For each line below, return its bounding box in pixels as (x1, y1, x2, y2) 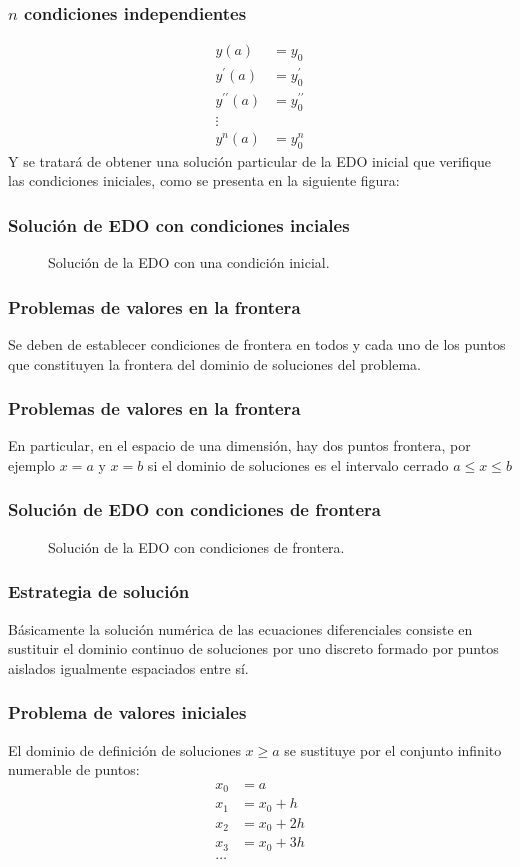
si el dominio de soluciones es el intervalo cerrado (147, 454, 449, 475)
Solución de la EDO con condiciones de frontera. (48, 536, 345, 557)
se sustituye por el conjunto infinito (284, 739, 502, 760)
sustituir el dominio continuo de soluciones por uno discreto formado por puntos (8, 638, 499, 659)
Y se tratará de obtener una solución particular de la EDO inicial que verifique (8, 150, 492, 171)
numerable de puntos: (8, 759, 140, 780)
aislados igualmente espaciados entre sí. (8, 657, 249, 678)
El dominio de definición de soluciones (8, 739, 241, 760)
